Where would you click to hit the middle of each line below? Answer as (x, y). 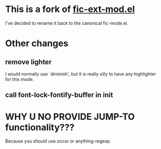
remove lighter (28, 62)
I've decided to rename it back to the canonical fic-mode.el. (67, 23)
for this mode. (19, 79)
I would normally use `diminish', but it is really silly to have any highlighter (81, 74)
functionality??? (40, 127)
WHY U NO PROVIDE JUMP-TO (70, 117)
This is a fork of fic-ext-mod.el (70, 9)
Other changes (37, 43)
